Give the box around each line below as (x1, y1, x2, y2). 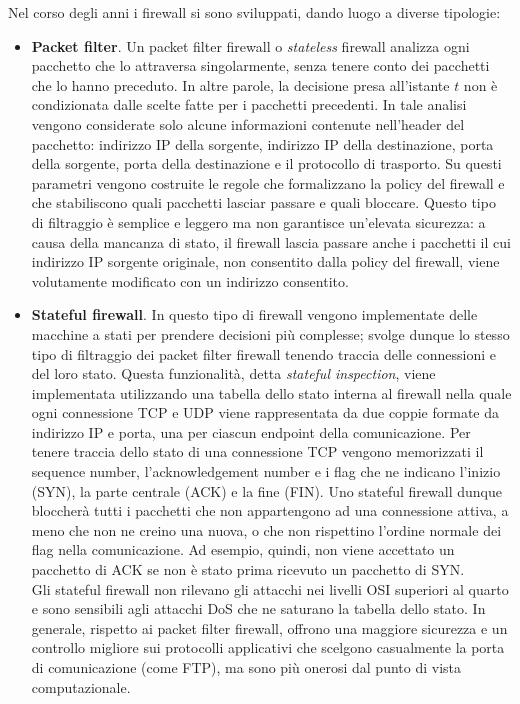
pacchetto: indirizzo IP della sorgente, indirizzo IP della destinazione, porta (31, 133, 494, 154)
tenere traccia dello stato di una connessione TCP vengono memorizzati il (31, 441, 484, 462)
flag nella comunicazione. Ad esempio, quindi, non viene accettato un (31, 539, 455, 560)
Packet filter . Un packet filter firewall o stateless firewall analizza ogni (31, 35, 470, 56)
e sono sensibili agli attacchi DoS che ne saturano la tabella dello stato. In (31, 598, 486, 619)
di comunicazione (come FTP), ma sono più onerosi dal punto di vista (31, 657, 462, 677)
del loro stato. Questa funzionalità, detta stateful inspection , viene (31, 363, 436, 384)
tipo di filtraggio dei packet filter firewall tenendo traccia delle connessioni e (31, 343, 497, 364)
